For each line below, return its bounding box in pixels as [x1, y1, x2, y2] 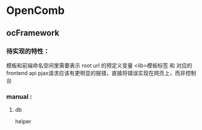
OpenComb [6, 4, 65, 18]
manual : [6, 92, 33, 100]
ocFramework [6, 28, 60, 38]
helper [14, 118, 31, 125]
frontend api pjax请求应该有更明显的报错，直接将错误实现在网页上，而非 [6, 69, 186, 76]
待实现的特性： [6, 47, 50, 55]
